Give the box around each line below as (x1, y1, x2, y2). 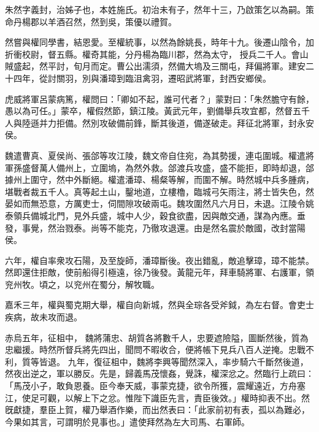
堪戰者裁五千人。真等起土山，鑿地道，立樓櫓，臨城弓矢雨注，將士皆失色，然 (5, 185, 314, 198)
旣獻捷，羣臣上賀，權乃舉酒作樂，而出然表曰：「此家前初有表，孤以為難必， (5, 403, 310, 416)
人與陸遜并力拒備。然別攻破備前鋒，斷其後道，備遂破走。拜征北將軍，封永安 (5, 116, 314, 129)
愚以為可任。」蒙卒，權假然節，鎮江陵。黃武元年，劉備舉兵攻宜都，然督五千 (5, 104, 310, 117)
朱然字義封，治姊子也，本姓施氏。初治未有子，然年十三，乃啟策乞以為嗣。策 (5, 3, 314, 15)
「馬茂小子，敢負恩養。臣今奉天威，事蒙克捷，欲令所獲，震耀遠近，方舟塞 (5, 379, 306, 392)
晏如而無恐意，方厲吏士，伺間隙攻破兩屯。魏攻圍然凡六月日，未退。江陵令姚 (5, 197, 314, 210)
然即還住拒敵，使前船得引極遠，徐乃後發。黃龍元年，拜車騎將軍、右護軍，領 (5, 266, 314, 279)
